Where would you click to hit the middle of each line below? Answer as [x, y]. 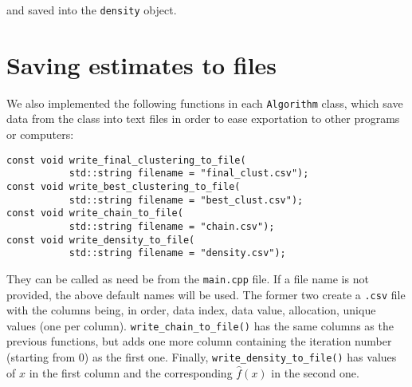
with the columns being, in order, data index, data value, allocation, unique [191, 310]
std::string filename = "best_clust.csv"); [186, 200]
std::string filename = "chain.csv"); [172, 226]
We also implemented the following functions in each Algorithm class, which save [205, 103]
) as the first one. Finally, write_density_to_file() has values [240, 357]
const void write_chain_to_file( [95, 213]
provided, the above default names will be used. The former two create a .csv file [206, 294]
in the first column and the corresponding [131, 372]
